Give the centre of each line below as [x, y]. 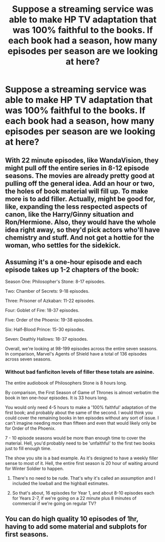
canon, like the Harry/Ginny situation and [69, 214]
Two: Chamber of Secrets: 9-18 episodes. [47, 291]
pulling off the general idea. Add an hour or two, [80, 183]
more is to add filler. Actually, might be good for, [80, 199]
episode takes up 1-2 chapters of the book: [72, 270]
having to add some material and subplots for [76, 527]
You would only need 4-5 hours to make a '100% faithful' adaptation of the [81, 407]
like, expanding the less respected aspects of [76, 206]
